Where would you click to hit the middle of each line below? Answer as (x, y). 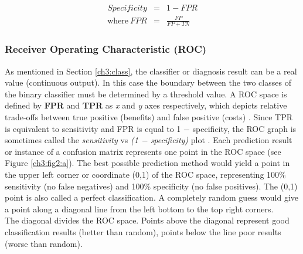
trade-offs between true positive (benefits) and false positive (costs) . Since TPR (149, 117)
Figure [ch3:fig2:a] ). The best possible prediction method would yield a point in (147, 163)
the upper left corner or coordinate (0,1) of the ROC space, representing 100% (145, 174)
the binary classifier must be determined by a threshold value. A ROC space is (146, 94)
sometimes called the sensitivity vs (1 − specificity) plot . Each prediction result (149, 140)
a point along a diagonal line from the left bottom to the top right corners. (139, 209)
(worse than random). (44, 243)
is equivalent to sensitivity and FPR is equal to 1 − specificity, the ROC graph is (151, 128)
